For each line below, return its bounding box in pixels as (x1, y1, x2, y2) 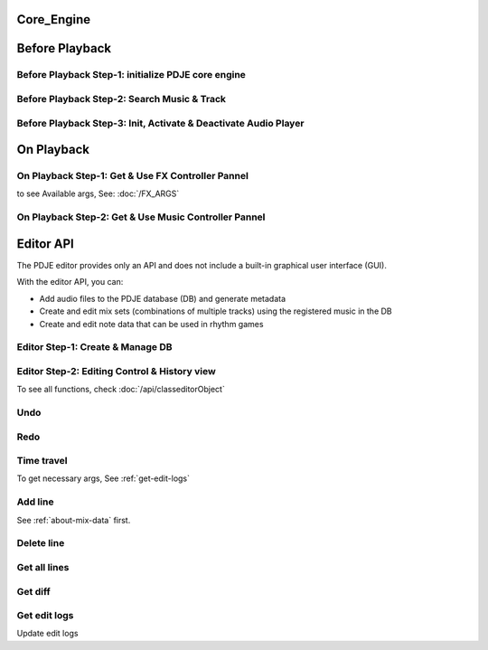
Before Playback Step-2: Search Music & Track (16, 92, 226, 105)
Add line (16, 495, 54, 508)
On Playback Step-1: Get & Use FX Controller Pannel (16, 170, 249, 183)
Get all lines (16, 561, 70, 573)
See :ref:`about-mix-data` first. (16, 514, 131, 525)
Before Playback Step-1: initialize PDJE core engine (16, 69, 246, 81)
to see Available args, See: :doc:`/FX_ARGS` (16, 188, 180, 199)
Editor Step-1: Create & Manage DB (16, 341, 173, 353)
